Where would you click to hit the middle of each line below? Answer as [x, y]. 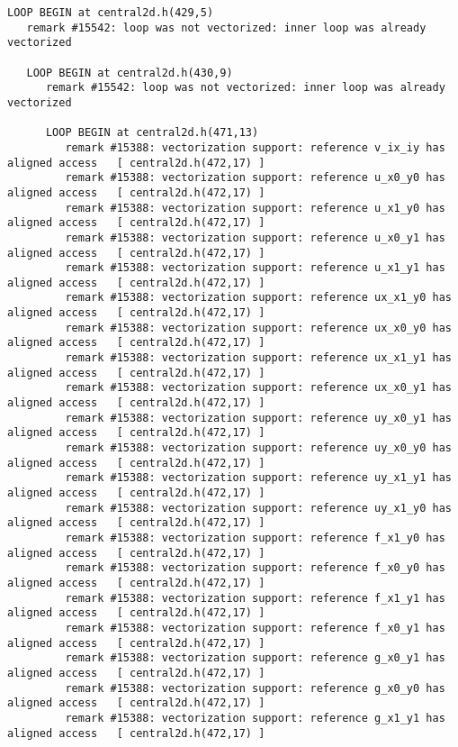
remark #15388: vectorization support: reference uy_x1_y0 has [258, 508]
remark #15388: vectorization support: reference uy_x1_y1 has [258, 478]
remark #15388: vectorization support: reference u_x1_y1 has [255, 268]
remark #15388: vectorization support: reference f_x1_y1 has [255, 598]
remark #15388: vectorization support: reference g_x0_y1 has [255, 658]
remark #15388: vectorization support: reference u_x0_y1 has [255, 237]
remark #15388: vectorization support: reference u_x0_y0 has [255, 178]
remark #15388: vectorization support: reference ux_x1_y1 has [258, 358]
